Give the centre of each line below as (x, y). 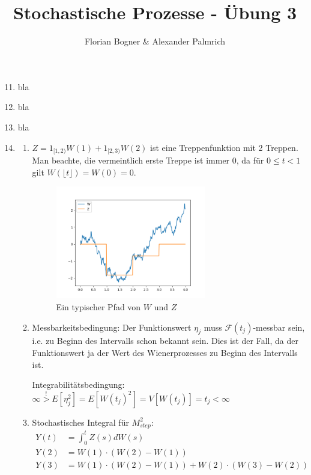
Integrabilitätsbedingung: (78, 385)
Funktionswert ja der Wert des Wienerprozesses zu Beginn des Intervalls (165, 353)
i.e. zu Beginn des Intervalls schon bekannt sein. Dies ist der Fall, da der (165, 341)
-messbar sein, (279, 327)
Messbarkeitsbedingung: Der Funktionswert (112, 327)
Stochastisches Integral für (80, 422)
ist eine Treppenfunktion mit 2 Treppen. (224, 147)
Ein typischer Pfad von (98, 307)
